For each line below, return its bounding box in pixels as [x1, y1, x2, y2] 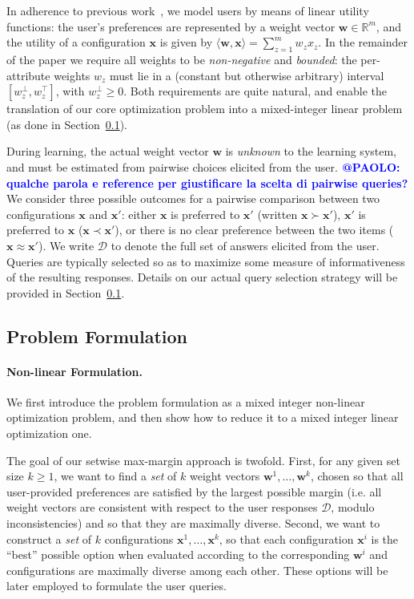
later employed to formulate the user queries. [6, 577, 227, 594]
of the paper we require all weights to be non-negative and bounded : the [6, 51, 357, 67]
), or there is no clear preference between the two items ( [115, 221, 394, 238]
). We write [38, 237, 94, 253]
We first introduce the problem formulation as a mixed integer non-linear [6, 393, 365, 410]
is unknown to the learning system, [225, 143, 397, 160]
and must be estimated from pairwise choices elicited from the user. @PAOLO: [6, 158, 400, 175]
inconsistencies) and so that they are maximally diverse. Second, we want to [6, 515, 380, 532]
